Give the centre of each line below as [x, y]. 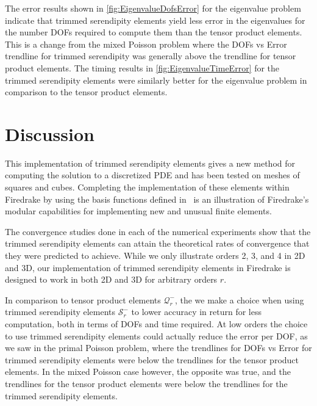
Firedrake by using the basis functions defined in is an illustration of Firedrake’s [157, 199]
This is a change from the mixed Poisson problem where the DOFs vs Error [146, 44]
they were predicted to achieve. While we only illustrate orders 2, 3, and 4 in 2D [155, 256]
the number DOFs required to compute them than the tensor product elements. [154, 32]
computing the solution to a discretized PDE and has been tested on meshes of [152, 175]
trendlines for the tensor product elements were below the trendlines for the [146, 383]
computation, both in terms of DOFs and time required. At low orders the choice [156, 324]
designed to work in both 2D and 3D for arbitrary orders [111, 279]
